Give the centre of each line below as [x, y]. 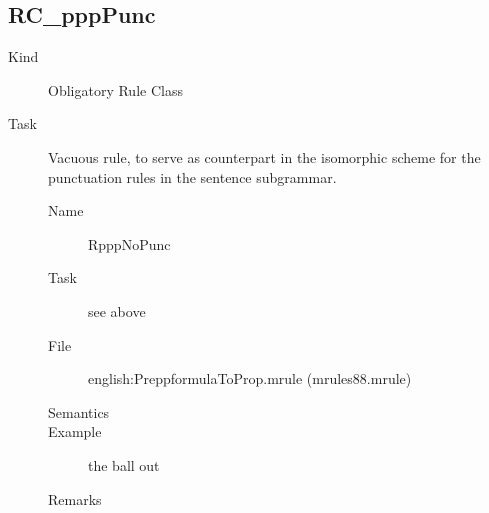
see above [117, 310]
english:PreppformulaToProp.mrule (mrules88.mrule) [250, 378]
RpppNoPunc [129, 243]
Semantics [79, 411]
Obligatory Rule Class [115, 89]
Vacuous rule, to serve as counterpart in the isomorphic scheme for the [264, 156]
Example [75, 431]
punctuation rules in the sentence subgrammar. [192, 176]
